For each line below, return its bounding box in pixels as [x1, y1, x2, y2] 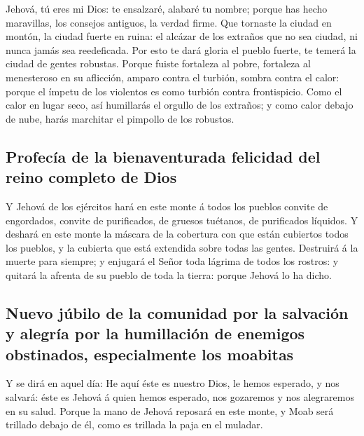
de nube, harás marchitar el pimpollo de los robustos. [6, 111, 234, 125]
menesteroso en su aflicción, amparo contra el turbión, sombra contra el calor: [6, 69, 339, 84]
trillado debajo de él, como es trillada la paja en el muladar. [6, 417, 263, 432]
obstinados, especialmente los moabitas [6, 343, 294, 365]
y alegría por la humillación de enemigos [6, 322, 305, 344]
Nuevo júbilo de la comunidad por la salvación [6, 301, 349, 323]
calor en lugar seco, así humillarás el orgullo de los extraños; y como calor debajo [6, 97, 353, 112]
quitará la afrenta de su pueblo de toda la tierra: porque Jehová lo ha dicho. [6, 267, 332, 282]
